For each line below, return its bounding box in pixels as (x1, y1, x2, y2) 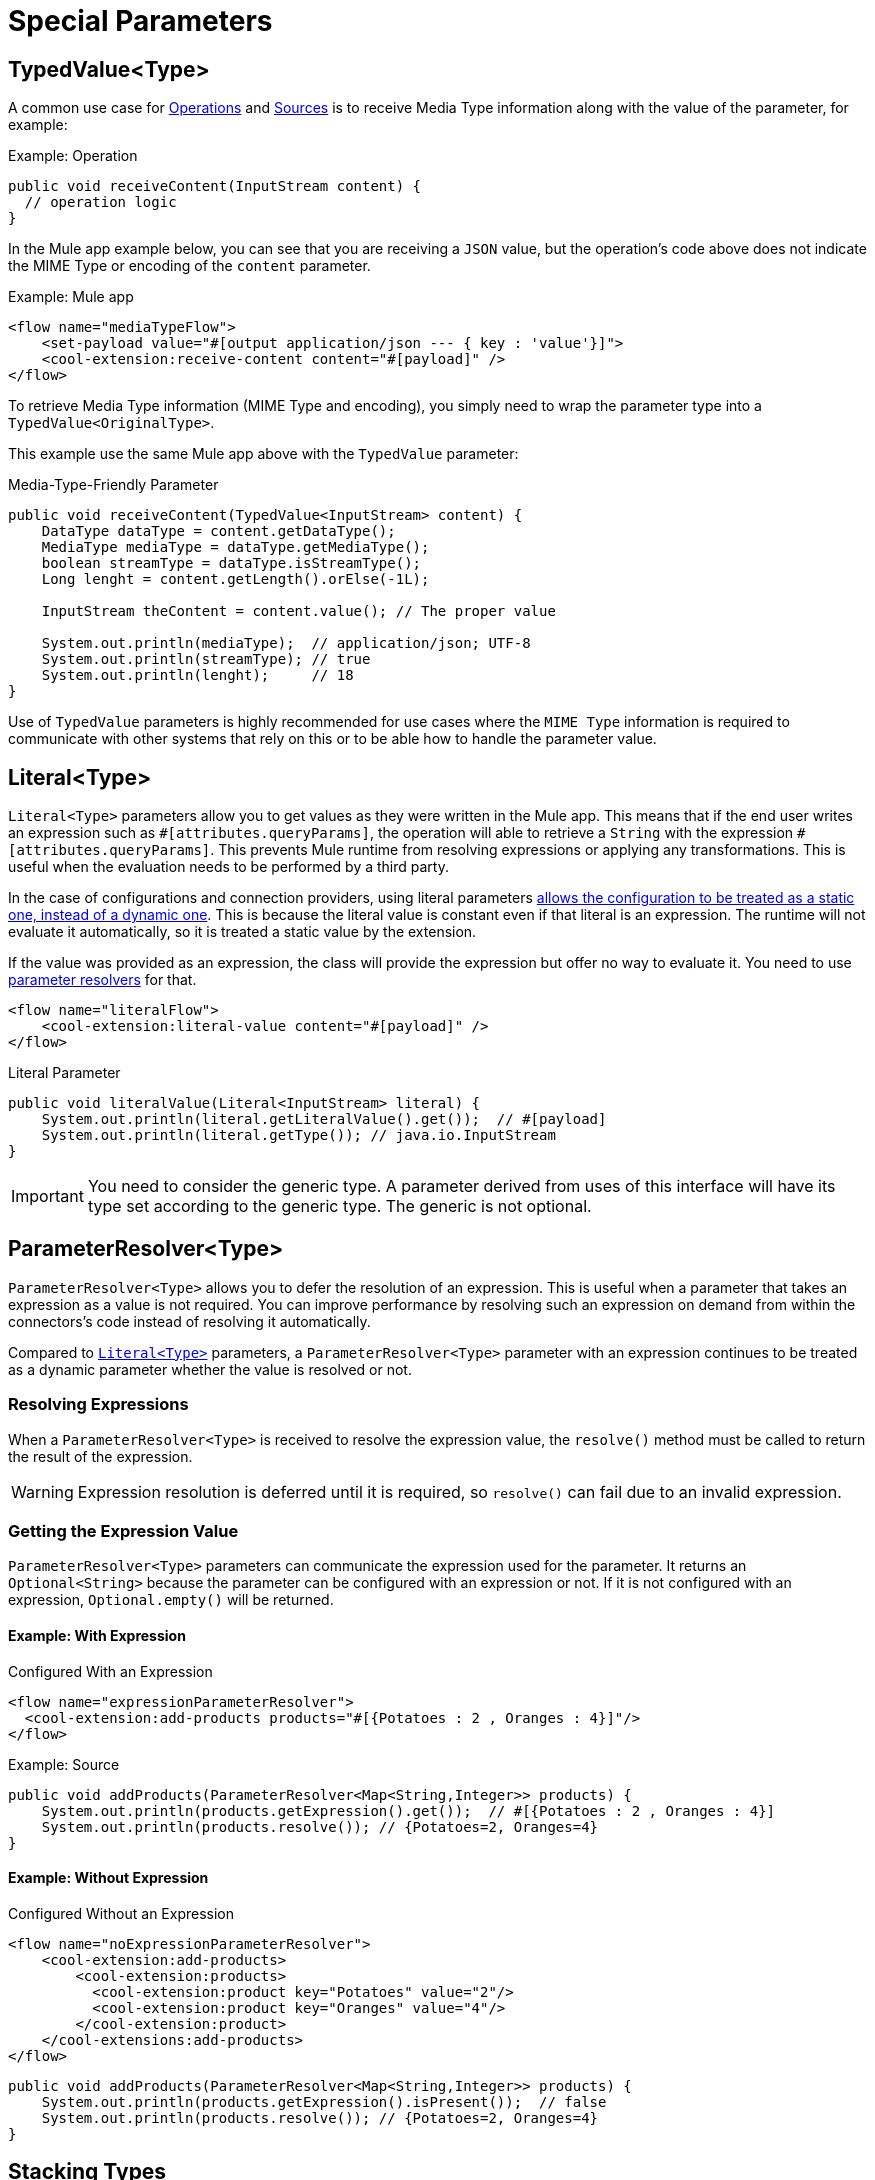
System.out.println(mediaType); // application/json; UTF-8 (41, 635, 531, 652)
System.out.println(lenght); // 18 (41, 667, 354, 684)
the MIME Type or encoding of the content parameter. (8, 257, 371, 275)
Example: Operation (8, 147, 138, 165)
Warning (11, 1481, 74, 1502)
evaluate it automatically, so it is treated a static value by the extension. (8, 923, 477, 941)
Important (11, 1186, 84, 1207)
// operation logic (24, 194, 177, 211)
